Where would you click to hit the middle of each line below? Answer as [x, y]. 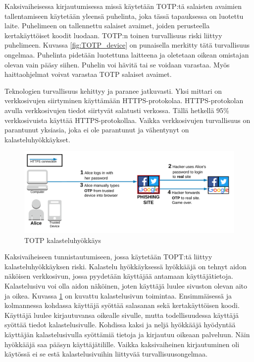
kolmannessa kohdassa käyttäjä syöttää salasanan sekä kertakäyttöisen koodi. [122, 305]
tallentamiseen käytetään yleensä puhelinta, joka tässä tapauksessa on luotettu [124, 16]
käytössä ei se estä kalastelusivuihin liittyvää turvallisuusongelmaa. [106, 354]
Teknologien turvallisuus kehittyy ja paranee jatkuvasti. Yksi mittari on [113, 90]
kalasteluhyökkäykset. [37, 139]
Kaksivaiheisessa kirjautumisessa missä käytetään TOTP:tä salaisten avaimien [123, 6]
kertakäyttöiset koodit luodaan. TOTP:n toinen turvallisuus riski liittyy [113, 35]
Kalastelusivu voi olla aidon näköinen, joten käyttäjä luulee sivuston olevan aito [126, 286]
